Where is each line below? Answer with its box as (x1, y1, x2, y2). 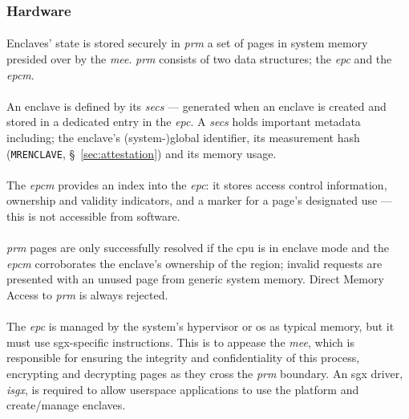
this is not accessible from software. (6, 208, 180, 225)
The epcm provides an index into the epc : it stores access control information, (6, 176, 387, 193)
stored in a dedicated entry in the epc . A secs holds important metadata (6, 113, 361, 130)
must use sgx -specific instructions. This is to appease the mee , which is (6, 333, 354, 350)
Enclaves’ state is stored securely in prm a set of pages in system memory (6, 35, 368, 51)
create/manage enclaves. (6, 397, 126, 413)
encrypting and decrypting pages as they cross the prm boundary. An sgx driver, (6, 364, 403, 381)
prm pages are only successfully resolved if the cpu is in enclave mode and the (6, 239, 389, 256)
